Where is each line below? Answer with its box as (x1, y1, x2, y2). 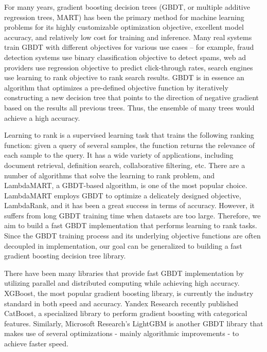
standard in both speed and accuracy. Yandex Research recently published (4, 298, 238, 308)
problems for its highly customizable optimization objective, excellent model (4, 22, 244, 32)
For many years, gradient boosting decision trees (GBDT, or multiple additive (4, 2, 250, 12)
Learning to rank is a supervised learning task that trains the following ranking (4, 129, 254, 140)
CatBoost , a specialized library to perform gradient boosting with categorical (4, 308, 247, 319)
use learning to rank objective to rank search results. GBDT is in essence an (4, 72, 244, 83)
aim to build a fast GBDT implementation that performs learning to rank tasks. (4, 220, 257, 231)
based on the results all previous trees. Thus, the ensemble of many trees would (4, 102, 255, 113)
